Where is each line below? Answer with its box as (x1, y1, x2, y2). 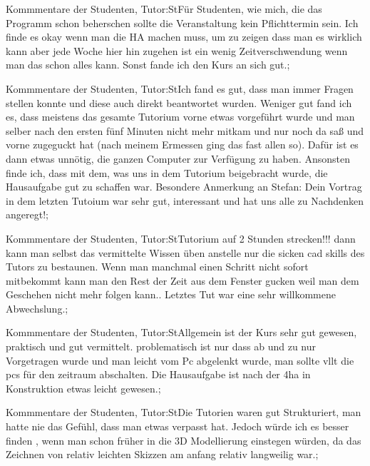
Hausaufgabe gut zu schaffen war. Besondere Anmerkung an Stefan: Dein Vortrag (6, 179, 362, 194)
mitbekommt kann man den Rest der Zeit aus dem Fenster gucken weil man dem (6, 273, 359, 288)
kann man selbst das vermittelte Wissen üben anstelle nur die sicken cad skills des (6, 245, 365, 260)
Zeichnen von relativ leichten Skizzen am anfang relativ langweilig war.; (6, 447, 319, 462)
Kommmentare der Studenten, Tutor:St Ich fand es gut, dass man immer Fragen (6, 81, 354, 96)
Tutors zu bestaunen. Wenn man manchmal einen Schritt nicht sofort (6, 259, 309, 274)
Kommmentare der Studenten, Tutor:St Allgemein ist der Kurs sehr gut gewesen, (6, 325, 357, 340)
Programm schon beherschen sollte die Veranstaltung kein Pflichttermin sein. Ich (6, 15, 359, 30)
